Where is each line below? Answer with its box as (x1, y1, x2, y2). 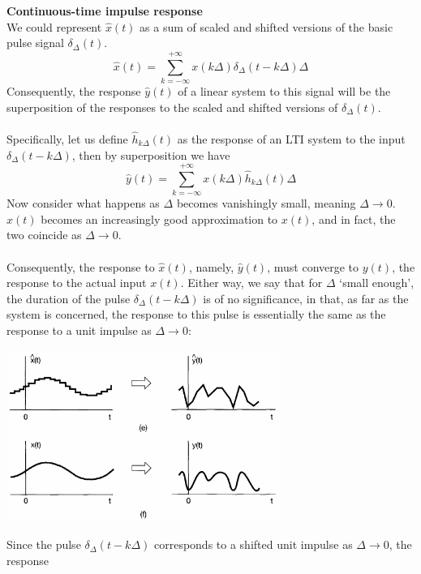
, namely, (188, 258, 234, 275)
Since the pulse (6, 536, 81, 553)
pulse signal (6, 34, 64, 51)
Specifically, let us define (6, 130, 128, 147)
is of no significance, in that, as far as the (203, 289, 409, 306)
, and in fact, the (311, 210, 396, 227)
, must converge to (267, 258, 359, 275)
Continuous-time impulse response (6, 2, 203, 19)
